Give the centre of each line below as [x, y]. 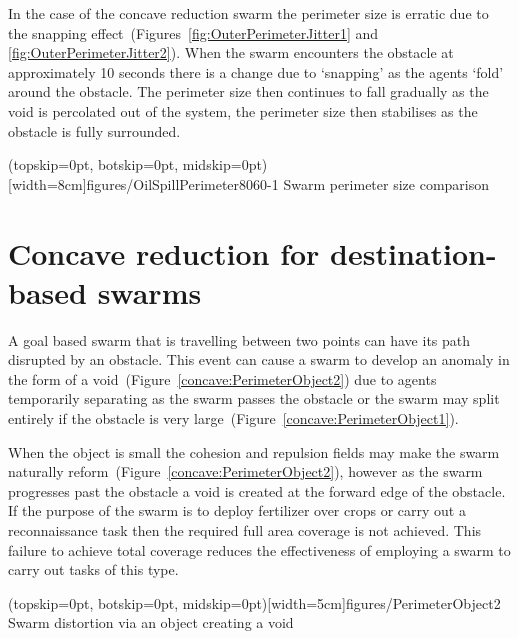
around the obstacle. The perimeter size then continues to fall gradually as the [248, 91]
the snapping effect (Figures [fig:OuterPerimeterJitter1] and [193, 32]
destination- [413, 252]
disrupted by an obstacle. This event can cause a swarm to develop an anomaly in [259, 359]
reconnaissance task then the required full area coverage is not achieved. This [245, 530]
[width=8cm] [47, 183]
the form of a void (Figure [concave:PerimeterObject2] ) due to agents [222, 378]
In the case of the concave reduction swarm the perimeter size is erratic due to [248, 13]
